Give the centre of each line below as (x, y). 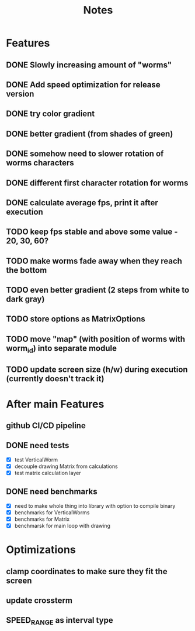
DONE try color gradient (51, 114)
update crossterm (39, 601)
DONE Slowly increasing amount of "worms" (89, 65)
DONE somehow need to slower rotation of (85, 154)
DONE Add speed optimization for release (83, 85)
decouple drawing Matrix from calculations (66, 466)
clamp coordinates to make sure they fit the (87, 571)
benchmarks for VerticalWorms (52, 512)
